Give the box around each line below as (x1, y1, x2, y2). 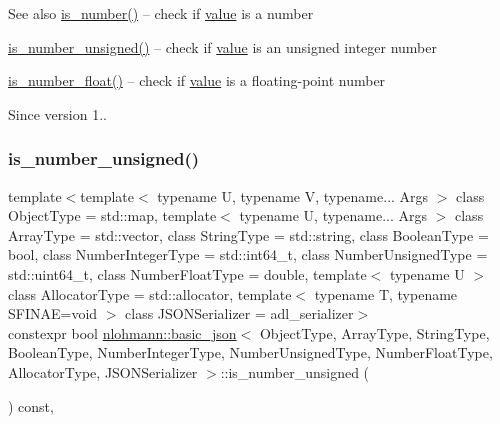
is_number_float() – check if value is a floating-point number (8, 70, 386, 91)
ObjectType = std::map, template (8, 205, 217, 226)
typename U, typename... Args (239, 205, 428, 226)
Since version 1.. (8, 103, 107, 124)
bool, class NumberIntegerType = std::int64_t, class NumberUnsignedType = (8, 244, 488, 265)
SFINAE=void (8, 303, 98, 324)
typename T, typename (314, 283, 458, 304)
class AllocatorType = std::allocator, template (8, 283, 292, 304)
